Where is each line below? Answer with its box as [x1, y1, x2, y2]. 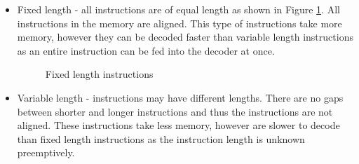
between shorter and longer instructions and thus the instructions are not [17, 104, 333, 118]
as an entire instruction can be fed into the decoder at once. [17, 43, 275, 57]
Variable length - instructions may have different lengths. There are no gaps [17, 90, 344, 104]
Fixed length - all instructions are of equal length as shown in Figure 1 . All [17, 2, 340, 16]
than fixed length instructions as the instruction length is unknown [17, 131, 305, 146]
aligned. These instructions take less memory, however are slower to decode [17, 118, 340, 132]
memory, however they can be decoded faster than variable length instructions [17, 29, 353, 44]
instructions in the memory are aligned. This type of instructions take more [17, 15, 342, 30]
